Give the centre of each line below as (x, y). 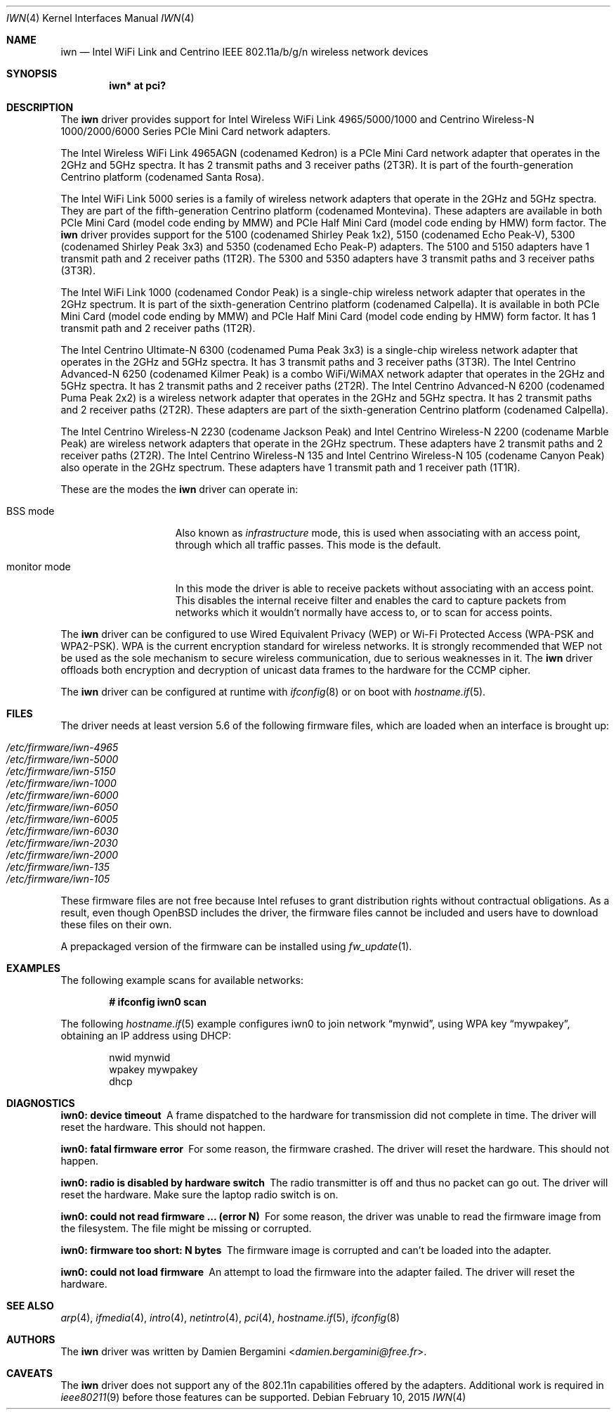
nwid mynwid (140, 1057)
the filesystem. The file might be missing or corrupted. (186, 1228)
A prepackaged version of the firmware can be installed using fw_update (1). (236, 946)
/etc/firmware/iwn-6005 (63, 819)
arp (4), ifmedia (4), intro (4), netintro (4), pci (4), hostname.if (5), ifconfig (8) (230, 1318)
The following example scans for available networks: (182, 980)
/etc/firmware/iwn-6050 (63, 807)
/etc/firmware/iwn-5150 (61, 771)
